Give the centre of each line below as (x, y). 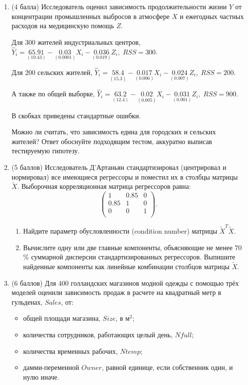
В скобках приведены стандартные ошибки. (76, 115)
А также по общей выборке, (53, 94)
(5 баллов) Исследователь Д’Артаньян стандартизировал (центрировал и (119, 167)
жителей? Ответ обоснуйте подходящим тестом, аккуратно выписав (112, 141)
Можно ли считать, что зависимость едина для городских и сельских (114, 132)
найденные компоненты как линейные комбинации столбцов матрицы (126, 266)
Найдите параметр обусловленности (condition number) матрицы (120, 230)
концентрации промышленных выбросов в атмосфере (91, 16)
